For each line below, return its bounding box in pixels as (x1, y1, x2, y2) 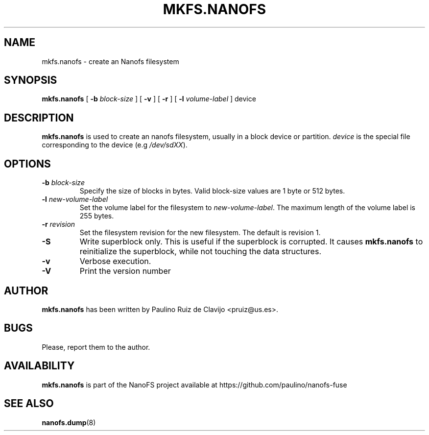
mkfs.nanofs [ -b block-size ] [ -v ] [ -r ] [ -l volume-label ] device (42, 95, 256, 103)
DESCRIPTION (4, 111, 74, 124)
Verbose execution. (79, 256, 151, 266)
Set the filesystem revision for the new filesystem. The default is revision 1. (79, 228, 321, 237)
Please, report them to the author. (42, 342, 150, 351)
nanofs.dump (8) (42, 418, 96, 427)
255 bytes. (79, 212, 114, 220)
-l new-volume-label (42, 195, 108, 204)
